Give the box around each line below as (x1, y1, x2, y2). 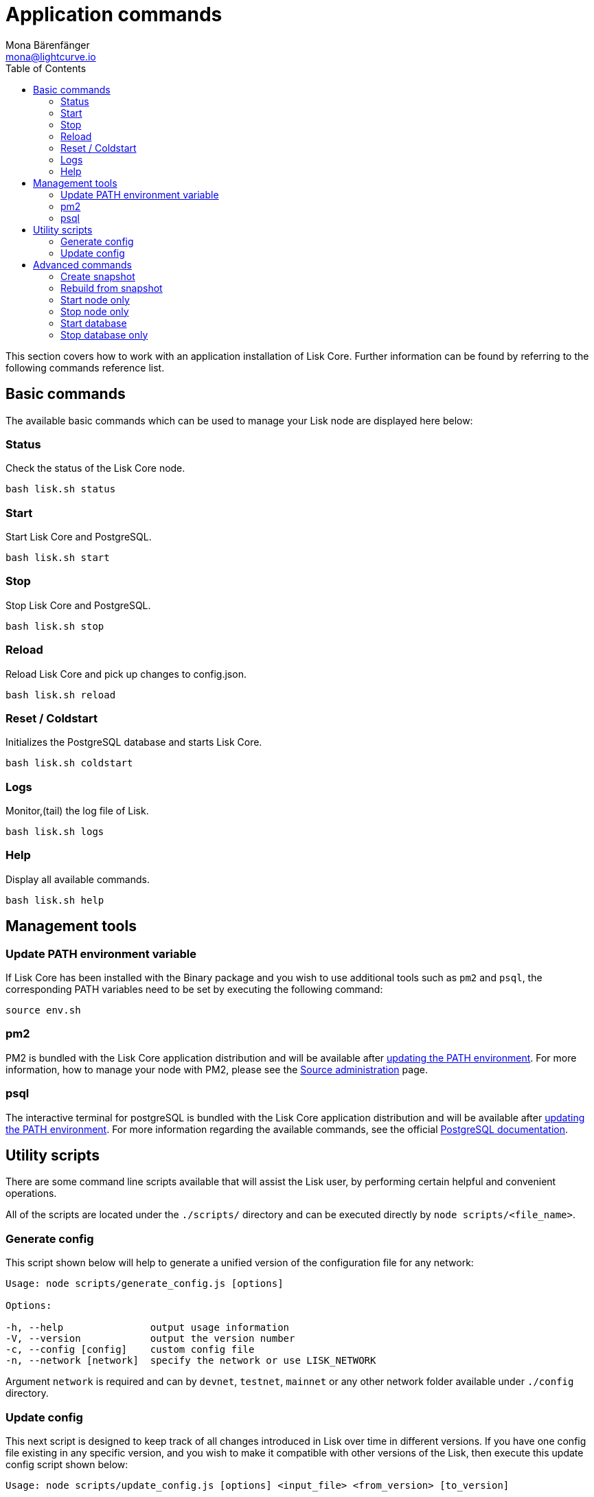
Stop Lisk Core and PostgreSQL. (5, 599, 151, 611)
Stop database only (60, 328, 148, 341)
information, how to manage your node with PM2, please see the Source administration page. (5, 1063, 428, 1075)
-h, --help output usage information (5, 1322, 290, 1334)
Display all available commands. (5, 873, 150, 885)
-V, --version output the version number (5, 1333, 295, 1345)
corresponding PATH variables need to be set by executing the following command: (5, 983, 383, 996)
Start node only (60, 293, 130, 306)
